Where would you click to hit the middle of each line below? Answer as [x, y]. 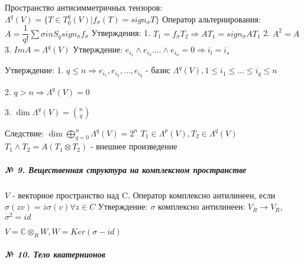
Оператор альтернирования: [211, 19]
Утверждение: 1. [34, 70]
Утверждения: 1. [121, 33]
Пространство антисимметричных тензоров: [84, 7]
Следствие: [25, 133]
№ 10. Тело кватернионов [55, 254]
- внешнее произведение [134, 146]
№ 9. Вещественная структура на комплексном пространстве [126, 169]
